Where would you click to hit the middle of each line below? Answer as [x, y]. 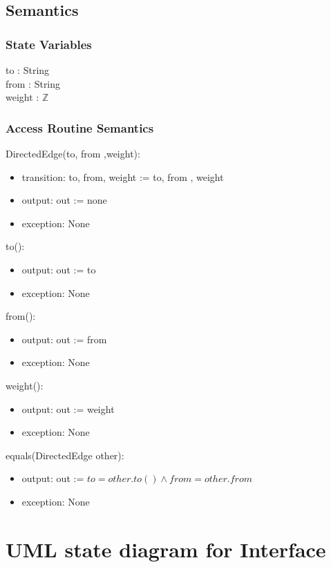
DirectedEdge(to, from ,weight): [73, 153]
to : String [28, 70]
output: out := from [64, 339]
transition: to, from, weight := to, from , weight [123, 176]
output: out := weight [68, 409]
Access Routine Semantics [80, 127]
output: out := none [64, 200]
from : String [33, 83]
